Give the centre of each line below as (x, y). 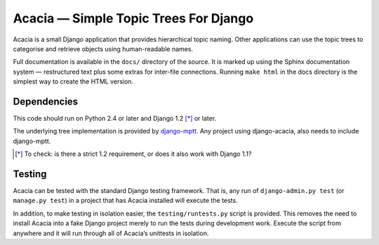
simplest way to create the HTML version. (73, 81)
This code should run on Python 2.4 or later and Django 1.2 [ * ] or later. (115, 119)
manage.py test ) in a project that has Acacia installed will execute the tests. (125, 201)
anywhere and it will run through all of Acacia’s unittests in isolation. (111, 233)
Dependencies (46, 101)
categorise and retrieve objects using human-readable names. (103, 48)
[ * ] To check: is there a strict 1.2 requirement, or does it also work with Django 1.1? (133, 154)
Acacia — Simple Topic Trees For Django (133, 18)
